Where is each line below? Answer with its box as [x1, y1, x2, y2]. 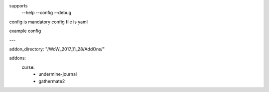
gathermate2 [38, 78, 65, 84]
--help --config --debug [21, 10, 72, 16]
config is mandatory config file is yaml [9, 19, 88, 25]
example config [9, 28, 41, 34]
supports [9, 3, 28, 8]
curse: [21, 64, 35, 70]
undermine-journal [38, 71, 77, 77]
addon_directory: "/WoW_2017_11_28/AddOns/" [9, 46, 105, 52]
